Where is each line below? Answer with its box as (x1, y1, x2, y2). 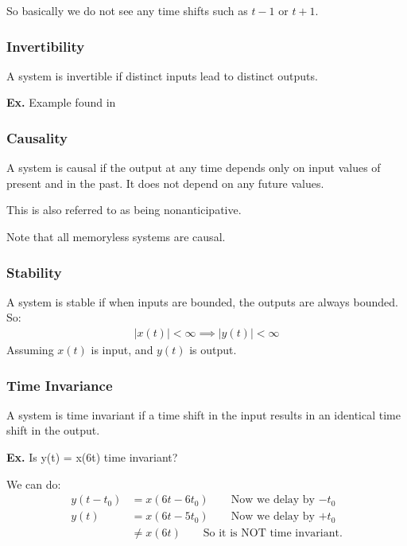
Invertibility (6, 36, 85, 56)
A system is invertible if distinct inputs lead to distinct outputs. (6, 67, 318, 84)
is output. (189, 341, 237, 358)
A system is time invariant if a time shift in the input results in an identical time (6, 406, 401, 423)
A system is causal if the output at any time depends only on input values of (6, 159, 381, 176)
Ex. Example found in (6, 94, 116, 111)
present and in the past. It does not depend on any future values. (6, 174, 324, 191)
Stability (6, 262, 62, 282)
